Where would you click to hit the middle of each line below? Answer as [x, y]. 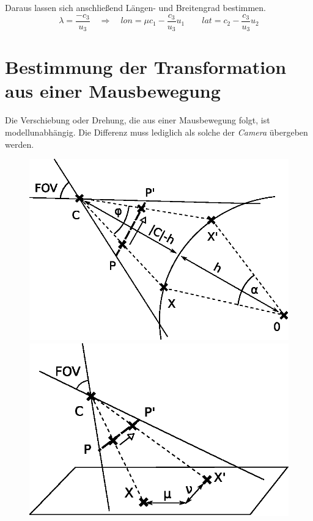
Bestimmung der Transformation [146, 67]
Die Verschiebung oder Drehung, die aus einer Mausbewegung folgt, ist [138, 120]
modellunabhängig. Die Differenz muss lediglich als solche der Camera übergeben [156, 132]
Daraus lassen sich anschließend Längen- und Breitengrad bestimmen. [135, 7]
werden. [20, 144]
